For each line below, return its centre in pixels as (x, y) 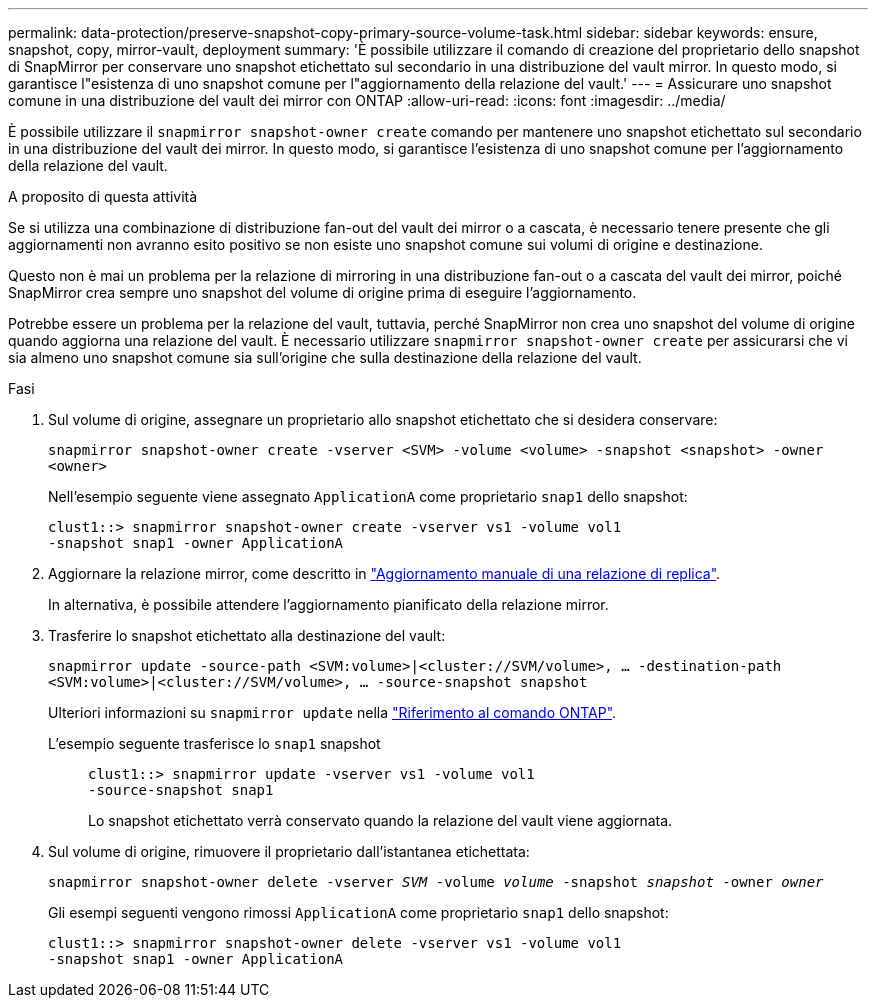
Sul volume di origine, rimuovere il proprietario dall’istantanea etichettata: (289, 851)
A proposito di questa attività (103, 196)
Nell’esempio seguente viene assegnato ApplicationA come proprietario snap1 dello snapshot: (368, 496)
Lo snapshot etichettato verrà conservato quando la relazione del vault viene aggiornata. (380, 820)
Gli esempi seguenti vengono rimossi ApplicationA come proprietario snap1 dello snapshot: (358, 912)
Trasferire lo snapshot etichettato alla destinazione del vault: (247, 635)
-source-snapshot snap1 (181, 790)
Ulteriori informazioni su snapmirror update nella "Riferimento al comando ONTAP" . (332, 712)
